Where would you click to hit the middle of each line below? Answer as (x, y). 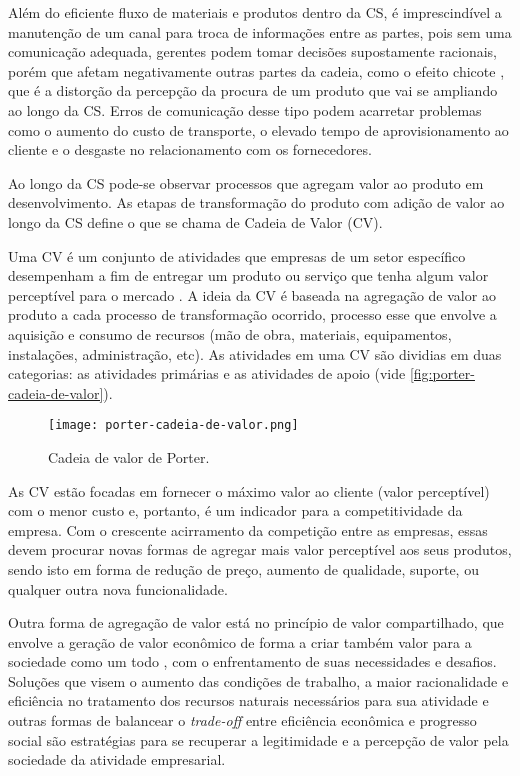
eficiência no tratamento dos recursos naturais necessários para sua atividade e (248, 700)
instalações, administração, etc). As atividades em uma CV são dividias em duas (255, 353)
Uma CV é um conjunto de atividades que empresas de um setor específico (237, 255)
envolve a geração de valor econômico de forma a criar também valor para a (240, 641)
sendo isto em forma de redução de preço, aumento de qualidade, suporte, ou (243, 568)
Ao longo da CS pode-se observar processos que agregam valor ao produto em (246, 182)
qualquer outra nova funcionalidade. (118, 588)
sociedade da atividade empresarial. (117, 759)
